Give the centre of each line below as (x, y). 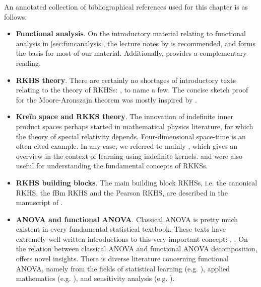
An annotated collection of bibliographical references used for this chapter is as (126, 7)
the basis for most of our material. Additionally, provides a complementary (131, 53)
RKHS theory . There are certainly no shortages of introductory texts (126, 80)
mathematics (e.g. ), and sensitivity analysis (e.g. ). (95, 278)
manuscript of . (39, 202)
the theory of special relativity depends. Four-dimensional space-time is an (131, 136)
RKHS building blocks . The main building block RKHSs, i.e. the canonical (137, 182)
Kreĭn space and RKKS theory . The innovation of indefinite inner (125, 116)
